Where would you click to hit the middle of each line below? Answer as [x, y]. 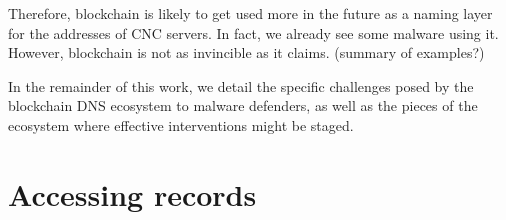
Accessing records [132, 193]
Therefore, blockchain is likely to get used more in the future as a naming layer [250, 13]
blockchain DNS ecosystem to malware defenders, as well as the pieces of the [243, 105]
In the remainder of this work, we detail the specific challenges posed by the [241, 85]
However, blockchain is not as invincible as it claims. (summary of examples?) [246, 52]
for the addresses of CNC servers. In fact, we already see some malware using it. [253, 32]
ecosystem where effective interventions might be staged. [181, 124]
